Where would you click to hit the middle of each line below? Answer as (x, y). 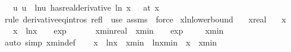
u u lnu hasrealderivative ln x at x (86, 7)
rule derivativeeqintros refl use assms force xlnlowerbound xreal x (145, 19)
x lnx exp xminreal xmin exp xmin (118, 30)
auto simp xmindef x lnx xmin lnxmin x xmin (111, 42)
